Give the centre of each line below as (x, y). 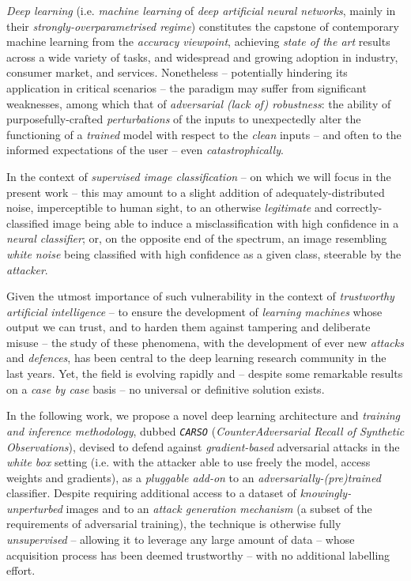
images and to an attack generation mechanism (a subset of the (219, 508)
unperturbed (34, 508)
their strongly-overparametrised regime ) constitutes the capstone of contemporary (203, 26)
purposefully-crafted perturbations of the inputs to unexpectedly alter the (184, 119)
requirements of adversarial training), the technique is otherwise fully (174, 524)
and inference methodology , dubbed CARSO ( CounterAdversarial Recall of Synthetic (205, 430)
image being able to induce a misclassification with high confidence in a (226, 223)
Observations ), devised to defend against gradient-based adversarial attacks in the (203, 446)
